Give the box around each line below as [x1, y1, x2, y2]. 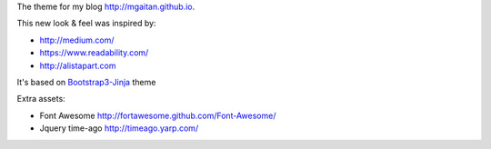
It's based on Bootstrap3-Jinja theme [16, 76, 156, 87]
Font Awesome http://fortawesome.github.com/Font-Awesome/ [39, 110, 276, 121]
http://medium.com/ [39, 35, 115, 45]
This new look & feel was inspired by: [16, 18, 156, 29]
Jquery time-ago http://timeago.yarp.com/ [39, 123, 199, 134]
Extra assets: [16, 94, 65, 104]
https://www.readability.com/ [39, 47, 149, 58]
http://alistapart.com [39, 60, 117, 71]
